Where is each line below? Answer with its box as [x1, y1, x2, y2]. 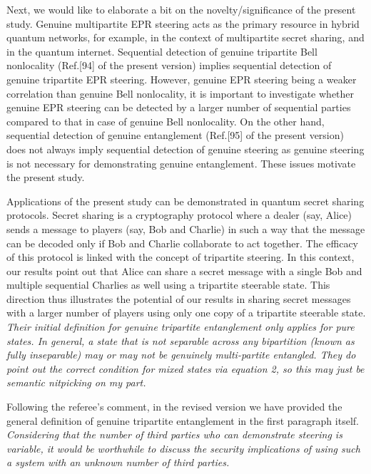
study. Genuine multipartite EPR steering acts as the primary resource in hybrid [6, 16, 360, 31]
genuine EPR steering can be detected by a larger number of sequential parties [6, 100, 351, 115]
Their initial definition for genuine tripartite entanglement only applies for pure [6, 319, 355, 334]
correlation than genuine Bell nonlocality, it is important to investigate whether [6, 86, 355, 101]
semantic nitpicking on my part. [6, 375, 146, 390]
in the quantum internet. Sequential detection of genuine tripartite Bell [6, 43, 317, 58]
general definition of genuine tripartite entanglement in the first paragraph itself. [6, 413, 359, 428]
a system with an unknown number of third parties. [6, 455, 230, 470]
